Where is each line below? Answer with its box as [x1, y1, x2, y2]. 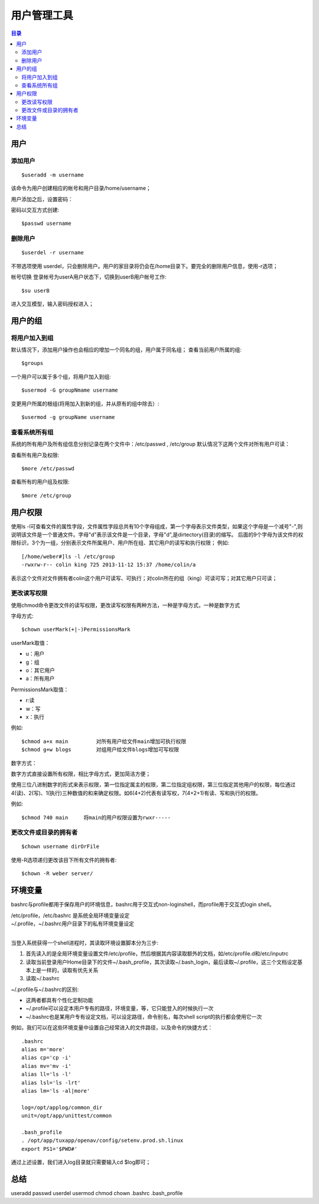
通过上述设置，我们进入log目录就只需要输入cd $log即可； [11, 1158, 151, 1166]
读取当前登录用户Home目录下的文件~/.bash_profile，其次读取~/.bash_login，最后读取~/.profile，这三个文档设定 [25, 958, 298, 966]
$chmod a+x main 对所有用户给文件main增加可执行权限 [21, 738, 187, 745]
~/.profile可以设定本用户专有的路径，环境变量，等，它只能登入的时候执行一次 [25, 1005, 214, 1012]
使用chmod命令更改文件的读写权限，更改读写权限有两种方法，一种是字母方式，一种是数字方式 [11, 601, 240, 609]
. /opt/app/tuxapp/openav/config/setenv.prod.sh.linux [21, 1137, 184, 1144]
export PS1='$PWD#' [21, 1145, 78, 1152]
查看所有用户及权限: [11, 451, 60, 459]
